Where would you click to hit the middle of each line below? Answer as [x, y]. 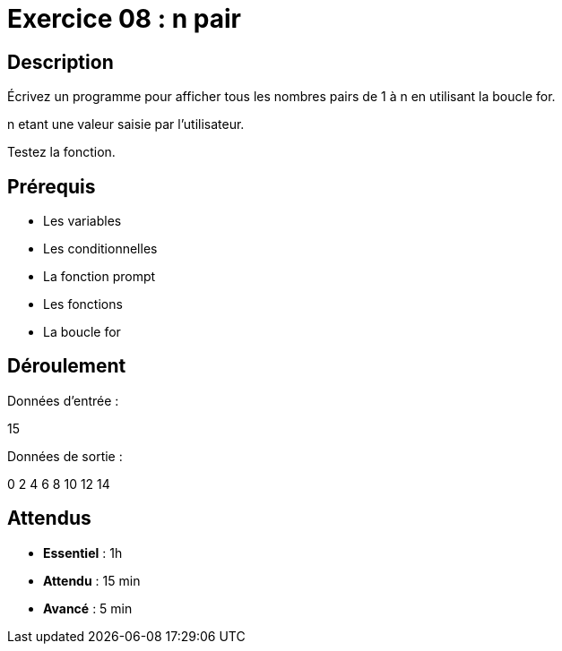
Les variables [82, 221]
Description [61, 62]
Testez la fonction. [61, 152]
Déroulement [67, 366]
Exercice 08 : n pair [124, 19]
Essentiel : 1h [83, 552]
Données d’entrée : [63, 400]
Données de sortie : [65, 456]
